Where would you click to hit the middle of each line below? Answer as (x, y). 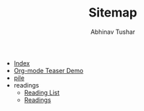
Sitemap (113, 13)
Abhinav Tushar (113, 32)
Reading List (42, 92)
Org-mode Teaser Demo (48, 70)
